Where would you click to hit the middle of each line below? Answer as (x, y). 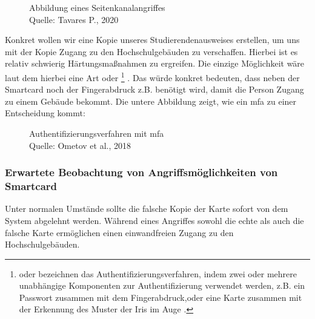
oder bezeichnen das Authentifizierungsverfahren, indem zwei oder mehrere (158, 273)
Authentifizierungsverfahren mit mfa (97, 133)
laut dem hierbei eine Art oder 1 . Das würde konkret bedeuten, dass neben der (152, 76)
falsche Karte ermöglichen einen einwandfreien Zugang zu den (119, 232)
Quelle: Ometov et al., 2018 (80, 145)
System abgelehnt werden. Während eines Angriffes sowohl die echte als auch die (154, 220)
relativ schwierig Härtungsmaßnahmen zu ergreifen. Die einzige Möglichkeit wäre (155, 63)
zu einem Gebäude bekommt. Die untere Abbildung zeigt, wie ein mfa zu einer (151, 101)
